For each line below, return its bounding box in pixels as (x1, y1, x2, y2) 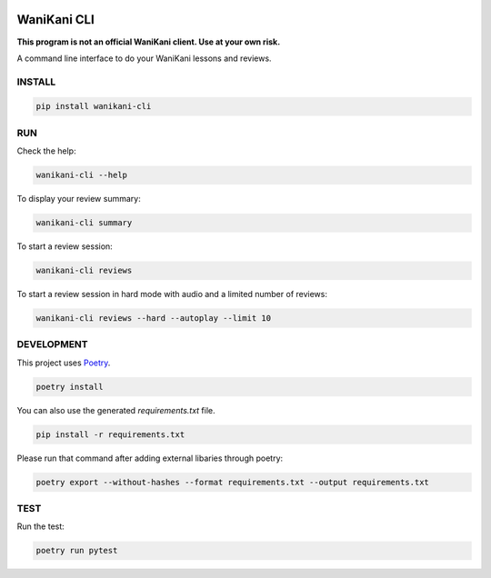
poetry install (35, 382, 104, 392)
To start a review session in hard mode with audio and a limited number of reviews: (16, 289, 327, 300)
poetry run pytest (35, 545, 118, 556)
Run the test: (16, 521, 65, 532)
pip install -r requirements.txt (35, 429, 185, 440)
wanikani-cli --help (35, 170, 127, 181)
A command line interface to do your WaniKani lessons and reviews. (16, 53, 272, 64)
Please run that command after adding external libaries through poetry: (16, 453, 284, 463)
